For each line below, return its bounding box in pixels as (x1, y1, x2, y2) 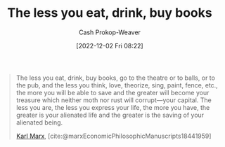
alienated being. (15, 118, 63, 127)
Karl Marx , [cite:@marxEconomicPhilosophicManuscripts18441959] (15, 132, 212, 140)
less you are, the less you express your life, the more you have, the (15, 103, 210, 111)
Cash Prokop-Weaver (78, 28, 141, 36)
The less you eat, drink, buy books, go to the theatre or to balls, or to (15, 73, 215, 82)
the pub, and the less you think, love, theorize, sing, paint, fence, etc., (15, 80, 218, 89)
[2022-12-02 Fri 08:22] (75, 41, 144, 50)
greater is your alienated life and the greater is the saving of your (15, 111, 205, 119)
